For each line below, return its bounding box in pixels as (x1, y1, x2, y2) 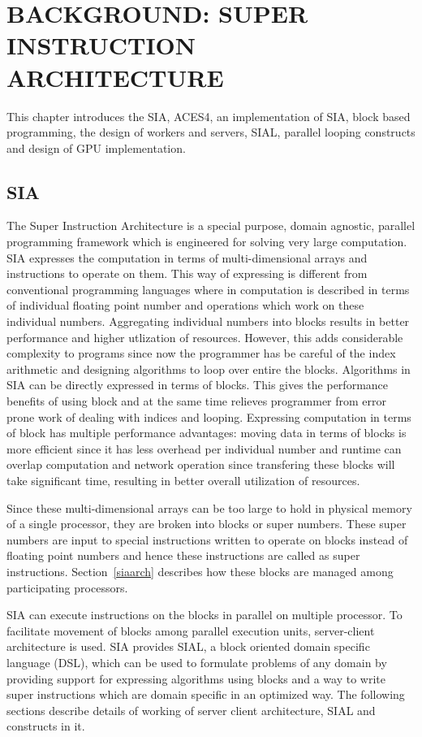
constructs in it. (6, 717, 85, 735)
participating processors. (6, 579, 128, 596)
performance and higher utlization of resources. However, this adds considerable (6, 328, 403, 345)
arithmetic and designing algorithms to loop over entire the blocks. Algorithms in (6, 360, 411, 377)
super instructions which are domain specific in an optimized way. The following (6, 686, 405, 703)
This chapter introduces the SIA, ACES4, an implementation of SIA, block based (6, 107, 411, 124)
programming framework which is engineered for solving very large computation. (6, 233, 407, 250)
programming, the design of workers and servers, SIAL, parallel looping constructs (6, 124, 416, 141)
